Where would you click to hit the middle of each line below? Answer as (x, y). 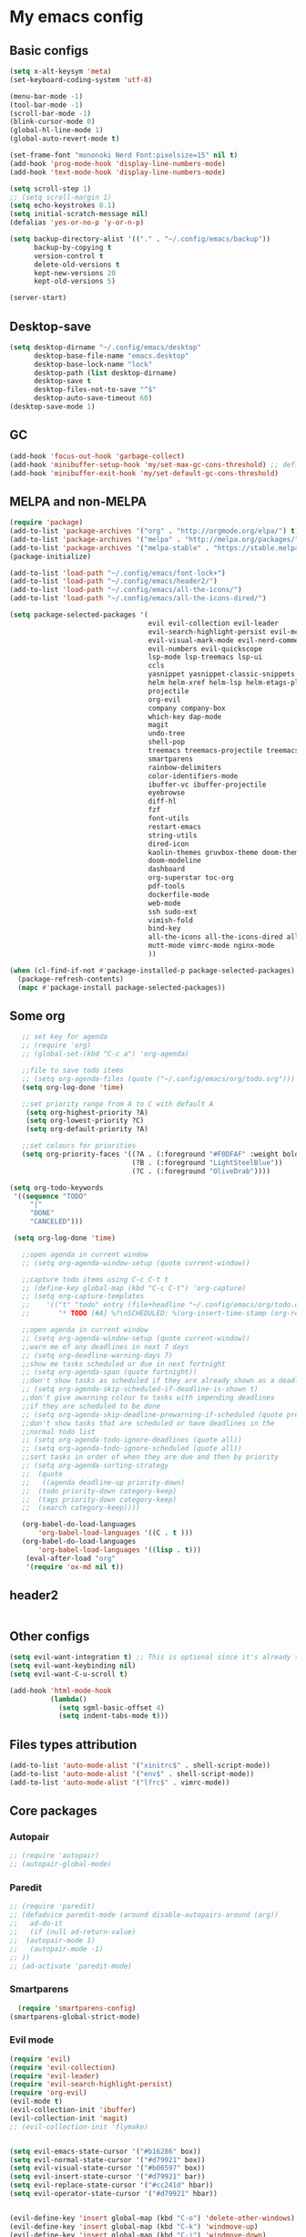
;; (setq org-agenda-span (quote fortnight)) (109, 1372)
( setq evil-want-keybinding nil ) (73, 1666)
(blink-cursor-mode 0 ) (52, 122)
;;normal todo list (58, 1431)
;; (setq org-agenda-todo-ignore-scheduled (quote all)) (132, 1449)
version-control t (68, 256)
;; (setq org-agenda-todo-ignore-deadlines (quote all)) (132, 1440)
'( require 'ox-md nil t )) (75, 1566)
